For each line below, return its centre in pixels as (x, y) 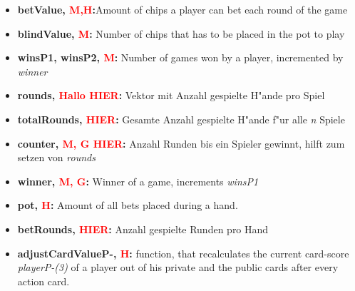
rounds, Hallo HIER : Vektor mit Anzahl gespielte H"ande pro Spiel (171, 95)
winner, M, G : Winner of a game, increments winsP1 (138, 181)
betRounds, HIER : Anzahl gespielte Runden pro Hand (143, 229)
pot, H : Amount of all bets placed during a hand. (128, 205)
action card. (43, 281)
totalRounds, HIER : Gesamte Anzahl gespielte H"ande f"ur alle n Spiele (181, 119)
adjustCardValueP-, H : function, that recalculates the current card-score (183, 253)
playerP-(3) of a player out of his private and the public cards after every (178, 267)
